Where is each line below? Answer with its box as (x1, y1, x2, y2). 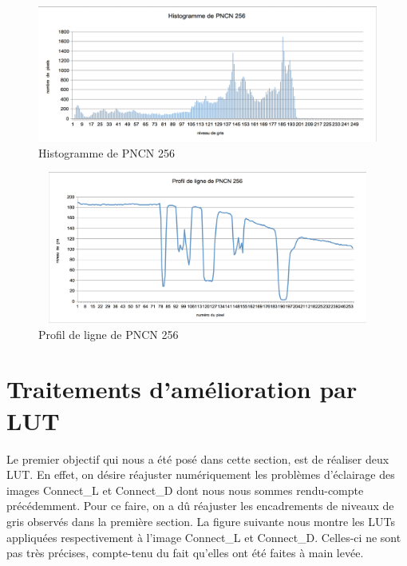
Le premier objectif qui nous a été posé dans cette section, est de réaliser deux (6, 450, 389, 467)
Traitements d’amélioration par (6, 373, 358, 405)
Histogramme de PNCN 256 (38, 144, 176, 161)
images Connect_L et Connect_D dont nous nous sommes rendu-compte (6, 481, 364, 498)
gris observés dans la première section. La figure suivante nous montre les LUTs (6, 512, 395, 529)
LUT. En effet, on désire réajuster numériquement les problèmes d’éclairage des (6, 466, 395, 483)
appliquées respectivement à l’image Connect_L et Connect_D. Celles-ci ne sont (6, 528, 401, 545)
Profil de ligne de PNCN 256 (38, 325, 179, 342)
